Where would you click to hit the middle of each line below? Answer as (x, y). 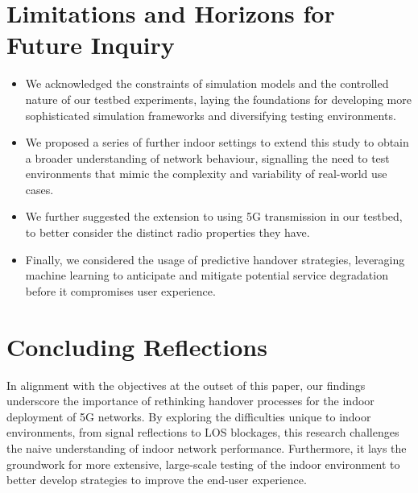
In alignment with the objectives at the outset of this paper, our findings (186, 385)
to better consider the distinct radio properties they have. (168, 232)
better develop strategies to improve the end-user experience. (157, 480)
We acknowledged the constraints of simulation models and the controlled (207, 83)
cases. (39, 189)
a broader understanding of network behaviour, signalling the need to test (207, 157)
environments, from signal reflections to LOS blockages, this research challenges (203, 432)
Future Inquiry (91, 45)
